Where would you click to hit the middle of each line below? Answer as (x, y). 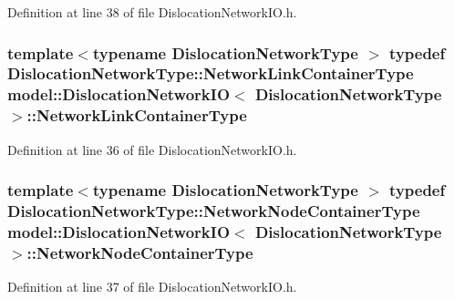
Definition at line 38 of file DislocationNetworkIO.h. (152, 12)
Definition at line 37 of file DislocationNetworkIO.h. (152, 287)
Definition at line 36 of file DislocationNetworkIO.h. (152, 149)
